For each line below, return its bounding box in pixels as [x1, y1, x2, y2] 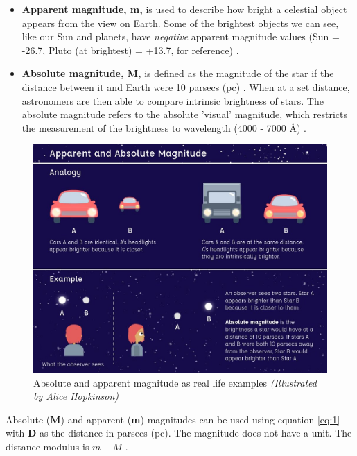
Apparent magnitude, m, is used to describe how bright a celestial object [21, 2, 347, 16]
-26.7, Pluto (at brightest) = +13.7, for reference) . [21, 42, 239, 57]
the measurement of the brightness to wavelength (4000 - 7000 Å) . [21, 120, 306, 135]
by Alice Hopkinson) [33, 389, 119, 403]
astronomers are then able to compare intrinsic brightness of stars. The [21, 93, 324, 108]
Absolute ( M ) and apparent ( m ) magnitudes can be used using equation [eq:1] [6, 412, 340, 426]
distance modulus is [6, 439, 89, 453]
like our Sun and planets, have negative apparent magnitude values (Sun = [21, 29, 340, 44]
